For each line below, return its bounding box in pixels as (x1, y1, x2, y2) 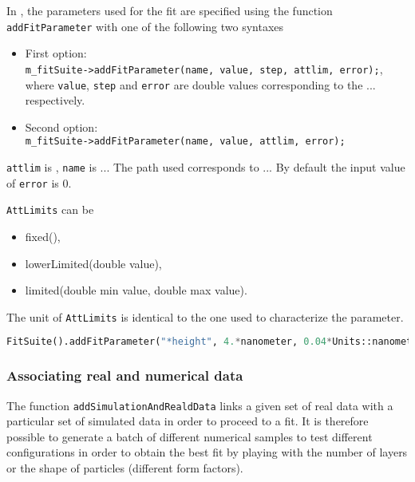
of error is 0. (6, 174, 72, 191)
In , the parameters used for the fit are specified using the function (6, 2, 333, 18)
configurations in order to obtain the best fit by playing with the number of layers (6, 444, 408, 460)
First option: (25, 45, 87, 61)
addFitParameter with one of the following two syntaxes (6, 18, 284, 34)
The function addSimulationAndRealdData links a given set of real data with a (6, 397, 393, 413)
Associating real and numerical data (6, 365, 243, 385)
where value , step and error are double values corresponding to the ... (25, 76, 376, 93)
